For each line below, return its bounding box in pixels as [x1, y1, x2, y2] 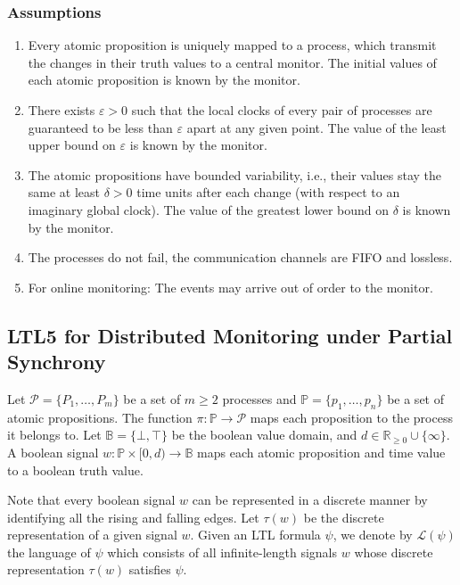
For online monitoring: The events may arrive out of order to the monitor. [28, 277, 433, 296]
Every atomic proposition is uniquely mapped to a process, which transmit [28, 36, 437, 54]
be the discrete [303, 507, 384, 526]
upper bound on [28, 136, 116, 154]
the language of [7, 542, 91, 561]
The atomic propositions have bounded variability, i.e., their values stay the [28, 165, 442, 184]
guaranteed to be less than [28, 118, 173, 136]
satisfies [128, 560, 171, 579]
